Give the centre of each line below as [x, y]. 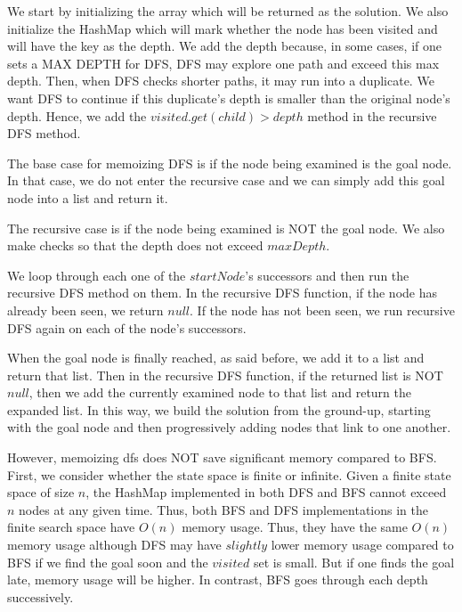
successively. [41, 596]
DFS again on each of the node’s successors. [127, 327]
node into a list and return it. [88, 197]
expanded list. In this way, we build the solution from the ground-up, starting [219, 409]
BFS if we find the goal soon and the [108, 562]
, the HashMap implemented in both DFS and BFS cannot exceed [266, 492]
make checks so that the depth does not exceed [135, 245]
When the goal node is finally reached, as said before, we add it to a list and [216, 358]
